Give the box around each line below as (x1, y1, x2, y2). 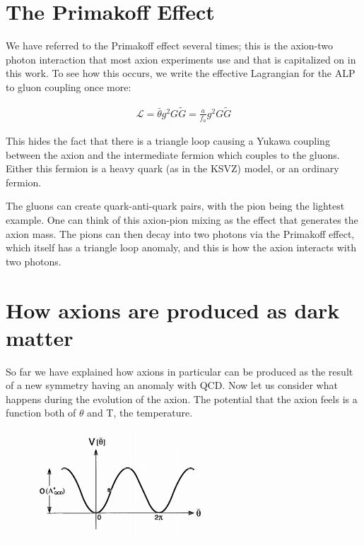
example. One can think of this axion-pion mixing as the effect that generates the (6, 212, 358, 227)
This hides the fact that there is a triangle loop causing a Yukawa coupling (6, 133, 330, 148)
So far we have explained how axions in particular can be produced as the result (6, 364, 353, 378)
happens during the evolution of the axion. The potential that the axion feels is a (6, 391, 358, 406)
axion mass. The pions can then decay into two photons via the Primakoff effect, (6, 226, 355, 241)
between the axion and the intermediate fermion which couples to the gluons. (6, 147, 340, 162)
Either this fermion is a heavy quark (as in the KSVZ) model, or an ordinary (6, 161, 339, 176)
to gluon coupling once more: (6, 79, 131, 94)
